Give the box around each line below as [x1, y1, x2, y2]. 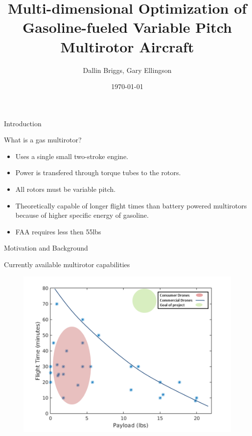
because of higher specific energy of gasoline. [15, 210, 149, 220]
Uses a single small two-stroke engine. [15, 151, 128, 161]
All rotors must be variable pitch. [15, 184, 116, 194]
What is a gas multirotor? [4, 135, 82, 145]
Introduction [4, 118, 42, 128]
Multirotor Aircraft [60, 36, 194, 56]
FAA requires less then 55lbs [15, 226, 101, 236]
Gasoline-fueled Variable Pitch [22, 17, 232, 37]
